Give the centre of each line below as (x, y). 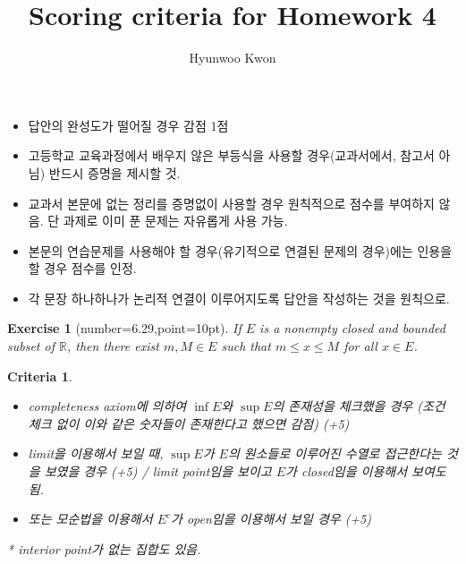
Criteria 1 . (40, 376)
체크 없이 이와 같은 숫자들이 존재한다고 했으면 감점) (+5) (189, 423)
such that (246, 346)
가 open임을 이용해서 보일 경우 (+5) (271, 519)
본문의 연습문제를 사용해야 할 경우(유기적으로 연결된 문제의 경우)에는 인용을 (240, 250)
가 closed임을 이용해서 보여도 (366, 471)
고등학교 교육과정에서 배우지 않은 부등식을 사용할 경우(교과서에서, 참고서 (231, 155)
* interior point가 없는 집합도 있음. (104, 548)
